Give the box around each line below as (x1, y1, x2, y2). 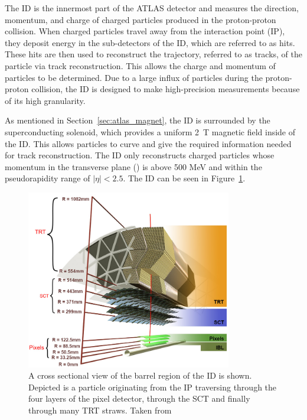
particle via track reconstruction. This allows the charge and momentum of (5, 59, 276, 71)
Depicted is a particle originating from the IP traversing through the (28, 380, 277, 393)
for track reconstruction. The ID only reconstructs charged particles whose (5, 149, 275, 161)
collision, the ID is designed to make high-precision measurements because (31, 83, 300, 95)
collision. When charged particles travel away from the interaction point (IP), (5, 25, 285, 37)
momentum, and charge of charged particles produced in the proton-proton (5, 13, 276, 25)
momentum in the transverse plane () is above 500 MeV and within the (5, 160, 262, 172)
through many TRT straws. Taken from (28, 403, 172, 416)
